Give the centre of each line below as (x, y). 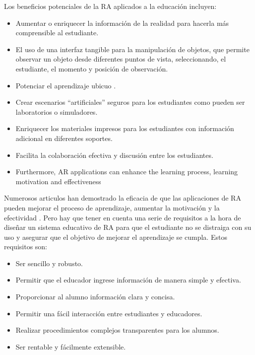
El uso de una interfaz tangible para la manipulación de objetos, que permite (132, 49)
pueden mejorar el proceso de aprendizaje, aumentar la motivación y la (112, 207)
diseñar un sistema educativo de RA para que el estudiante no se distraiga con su (128, 227)
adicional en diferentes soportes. (64, 138)
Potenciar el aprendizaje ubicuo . (66, 85)
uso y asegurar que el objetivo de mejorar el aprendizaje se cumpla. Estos (116, 237)
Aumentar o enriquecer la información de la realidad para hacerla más (122, 23)
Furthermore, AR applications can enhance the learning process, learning (127, 172)
